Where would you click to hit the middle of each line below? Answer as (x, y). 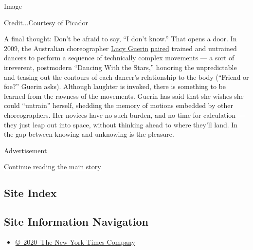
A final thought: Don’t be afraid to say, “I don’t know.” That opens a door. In (120, 39)
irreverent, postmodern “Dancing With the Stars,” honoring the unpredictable (120, 67)
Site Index (30, 193)
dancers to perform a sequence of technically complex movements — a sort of (119, 58)
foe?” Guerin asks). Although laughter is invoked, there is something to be (115, 86)
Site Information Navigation (76, 222)
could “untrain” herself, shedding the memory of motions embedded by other (118, 105)
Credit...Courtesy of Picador (46, 22)
